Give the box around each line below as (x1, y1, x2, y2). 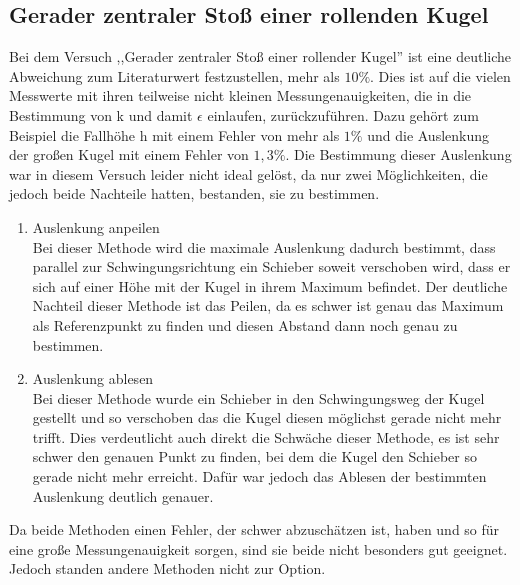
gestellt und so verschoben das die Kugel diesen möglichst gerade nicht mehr (32, 407, 502, 428)
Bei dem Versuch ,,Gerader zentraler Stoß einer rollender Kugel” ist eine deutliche (9, 46, 512, 67)
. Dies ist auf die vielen (370, 65, 511, 86)
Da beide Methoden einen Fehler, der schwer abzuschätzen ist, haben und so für (9, 519, 500, 540)
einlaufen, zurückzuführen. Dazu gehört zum (207, 104, 479, 125)
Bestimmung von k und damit (9, 104, 193, 125)
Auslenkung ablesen (32, 368, 154, 389)
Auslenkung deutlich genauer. (32, 485, 214, 506)
